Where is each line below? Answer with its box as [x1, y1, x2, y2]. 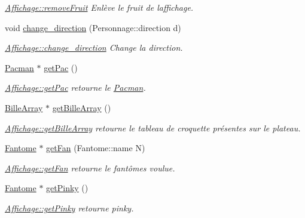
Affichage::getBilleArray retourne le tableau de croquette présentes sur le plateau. [5, 121, 301, 134]
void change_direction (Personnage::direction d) [5, 21, 181, 33]
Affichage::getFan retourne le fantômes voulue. [5, 161, 175, 174]
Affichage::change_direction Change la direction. [5, 41, 183, 54]
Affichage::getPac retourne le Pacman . [5, 81, 146, 94]
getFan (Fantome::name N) [46, 142, 145, 154]
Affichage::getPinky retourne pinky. [5, 201, 134, 214]
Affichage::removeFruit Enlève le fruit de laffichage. [5, 1, 194, 13]
